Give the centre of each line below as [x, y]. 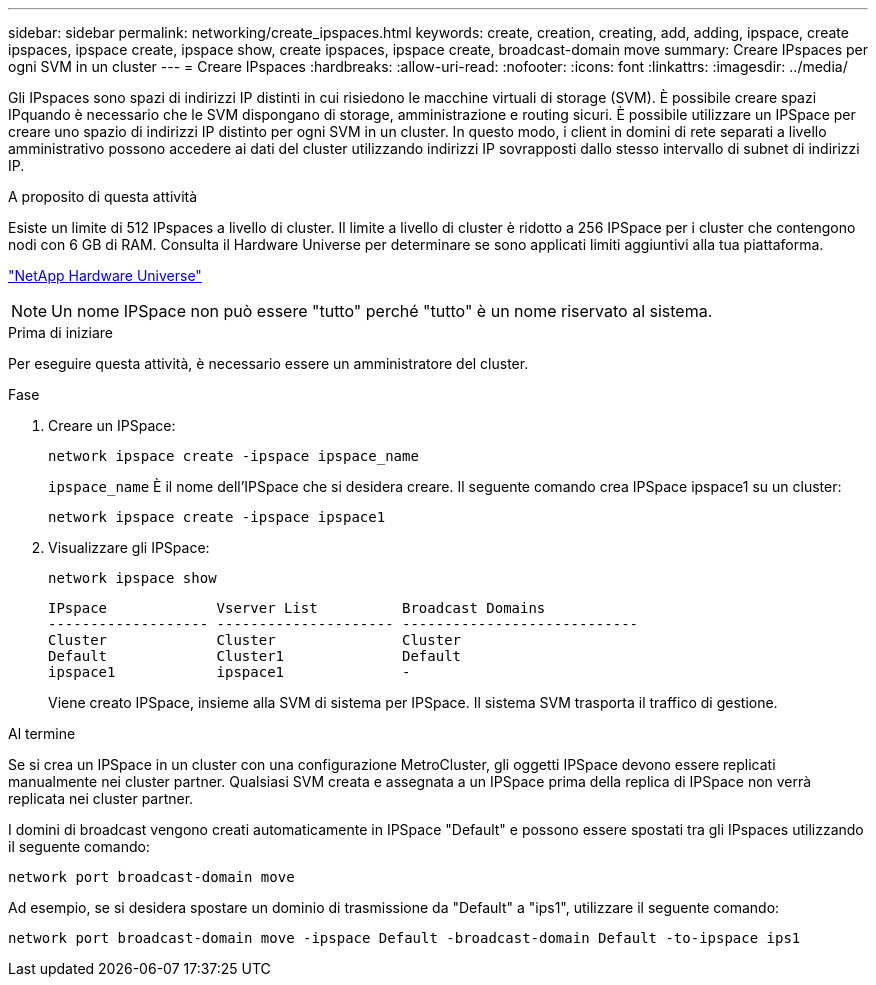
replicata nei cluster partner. [101, 798]
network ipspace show [132, 578]
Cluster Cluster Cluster [255, 640]
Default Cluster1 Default [255, 656]
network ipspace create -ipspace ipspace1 [217, 517]
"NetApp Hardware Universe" [105, 275]
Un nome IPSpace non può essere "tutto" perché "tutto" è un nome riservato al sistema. [382, 311]
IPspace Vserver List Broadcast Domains [297, 608]
